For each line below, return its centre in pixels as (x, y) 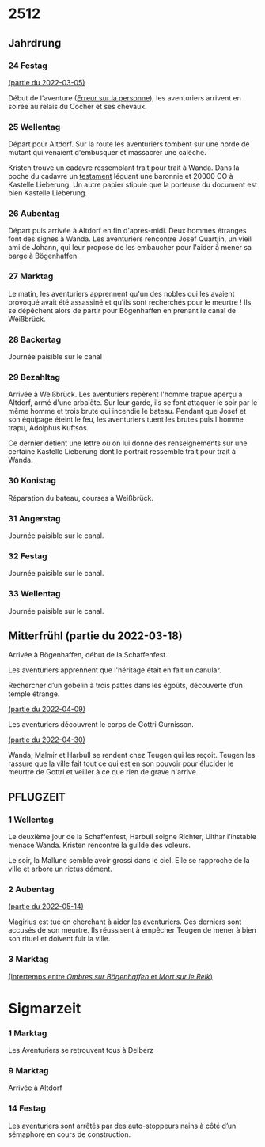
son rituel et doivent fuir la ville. (59, 939)
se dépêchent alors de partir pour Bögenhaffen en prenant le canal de (122, 310)
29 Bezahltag (34, 377)
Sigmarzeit (45, 1008)
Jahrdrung (35, 43)
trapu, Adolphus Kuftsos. (49, 428)
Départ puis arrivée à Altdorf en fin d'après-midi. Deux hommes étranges (127, 231)
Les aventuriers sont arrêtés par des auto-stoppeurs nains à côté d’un (122, 1126)
